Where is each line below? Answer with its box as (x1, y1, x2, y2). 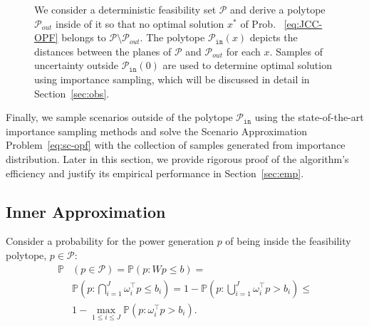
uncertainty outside (34, 58, 118, 73)
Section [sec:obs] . (34, 85, 110, 100)
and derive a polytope (230, 2, 326, 16)
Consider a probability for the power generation (6, 233, 214, 248)
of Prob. (240, 16, 276, 31)
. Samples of (269, 43, 323, 58)
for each (226, 43, 261, 58)
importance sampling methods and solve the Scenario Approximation (6, 123, 308, 138)
